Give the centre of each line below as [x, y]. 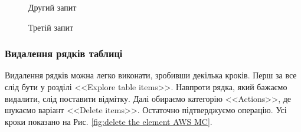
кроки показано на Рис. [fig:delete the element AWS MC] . [109, 121]
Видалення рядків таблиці [64, 53]
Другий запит [53, 7]
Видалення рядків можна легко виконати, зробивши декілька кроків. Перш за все [151, 75]
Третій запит [51, 27]
